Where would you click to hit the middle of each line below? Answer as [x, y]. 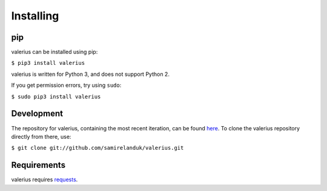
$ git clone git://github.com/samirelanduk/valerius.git [97, 148]
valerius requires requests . [45, 179]
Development [37, 114]
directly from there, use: [41, 136]
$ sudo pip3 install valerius [56, 96]
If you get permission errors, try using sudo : [66, 85]
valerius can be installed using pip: [54, 52]
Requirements [38, 165]
